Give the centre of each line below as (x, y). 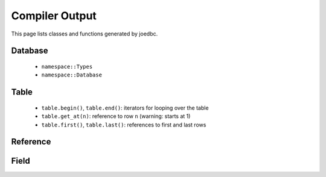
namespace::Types (67, 67)
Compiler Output (54, 16)
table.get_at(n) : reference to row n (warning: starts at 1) (116, 116)
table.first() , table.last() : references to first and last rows (124, 125)
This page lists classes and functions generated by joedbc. (85, 34)
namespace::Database (72, 75)
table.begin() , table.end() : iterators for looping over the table (125, 108)
